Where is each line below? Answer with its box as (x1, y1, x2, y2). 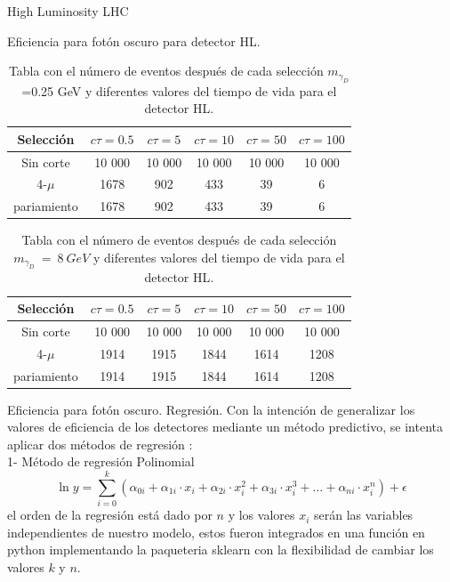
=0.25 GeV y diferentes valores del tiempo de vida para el (21, 81, 337, 100)
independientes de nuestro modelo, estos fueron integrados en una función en (7, 522, 425, 541)
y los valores (228, 505, 295, 524)
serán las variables (314, 505, 414, 524)
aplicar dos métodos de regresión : (7, 434, 193, 453)
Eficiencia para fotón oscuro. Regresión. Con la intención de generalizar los (7, 400, 415, 418)
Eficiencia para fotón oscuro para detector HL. (7, 31, 261, 50)
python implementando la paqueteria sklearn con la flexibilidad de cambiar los (7, 540, 434, 559)
